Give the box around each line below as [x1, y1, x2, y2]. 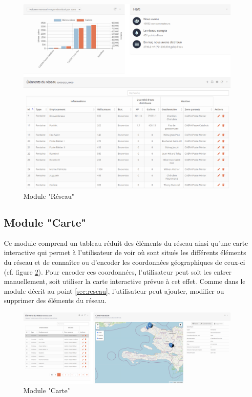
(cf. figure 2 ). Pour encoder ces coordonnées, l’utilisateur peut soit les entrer [4, 266, 231, 277]
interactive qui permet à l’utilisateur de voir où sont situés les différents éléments [4, 247, 246, 257]
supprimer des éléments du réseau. [4, 295, 107, 305]
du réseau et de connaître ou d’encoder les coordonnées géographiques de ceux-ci [4, 257, 245, 267]
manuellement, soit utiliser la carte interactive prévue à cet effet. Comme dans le [4, 276, 246, 286]
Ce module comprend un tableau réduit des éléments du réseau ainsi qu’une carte [4, 237, 248, 248]
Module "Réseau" [23, 191, 75, 201]
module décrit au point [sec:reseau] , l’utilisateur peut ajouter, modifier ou [4, 285, 224, 296]
